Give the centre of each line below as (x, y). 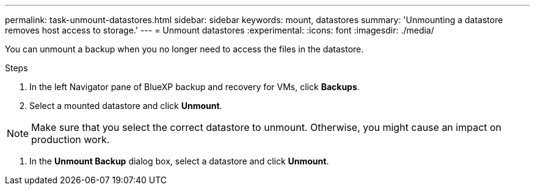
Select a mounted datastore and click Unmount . (126, 106)
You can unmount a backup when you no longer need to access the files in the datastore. (184, 49)
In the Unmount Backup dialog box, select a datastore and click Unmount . (179, 161)
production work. (71, 139)
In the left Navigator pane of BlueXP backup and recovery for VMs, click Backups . (195, 87)
